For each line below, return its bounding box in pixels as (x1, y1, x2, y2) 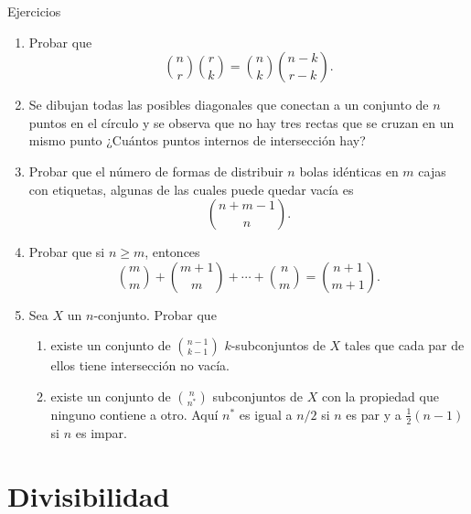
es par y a (346, 404, 401, 423)
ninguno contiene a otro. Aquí (50, 404, 219, 423)
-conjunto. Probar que (93, 305, 217, 324)
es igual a (239, 404, 293, 423)
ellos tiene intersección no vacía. (50, 356, 230, 375)
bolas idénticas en (299, 161, 399, 180)
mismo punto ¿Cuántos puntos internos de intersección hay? (28, 131, 366, 150)
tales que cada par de (344, 336, 465, 355)
